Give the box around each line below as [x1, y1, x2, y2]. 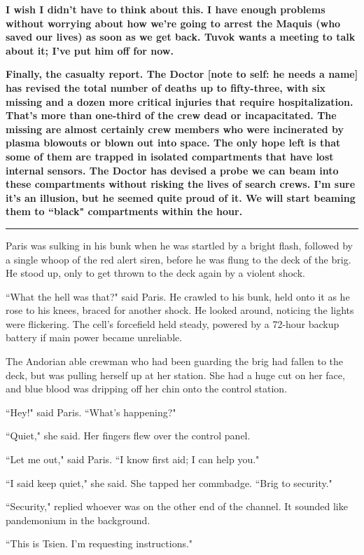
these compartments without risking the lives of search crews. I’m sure [6, 177, 356, 191]
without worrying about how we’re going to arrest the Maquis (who [6, 15, 341, 30]
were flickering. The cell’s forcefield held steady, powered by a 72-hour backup [6, 316, 339, 331]
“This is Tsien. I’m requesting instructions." [6, 536, 193, 551]
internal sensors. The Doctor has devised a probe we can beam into [6, 163, 339, 177]
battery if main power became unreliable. [6, 330, 183, 345]
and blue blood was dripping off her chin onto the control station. [6, 381, 288, 396]
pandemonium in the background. [6, 512, 150, 527]
